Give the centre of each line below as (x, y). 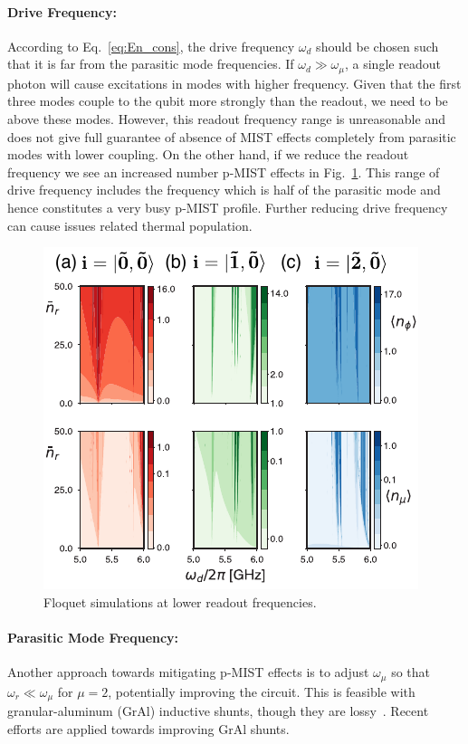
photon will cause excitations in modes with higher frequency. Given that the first (234, 83)
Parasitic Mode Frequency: (93, 637)
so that (411, 672)
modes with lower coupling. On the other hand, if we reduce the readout (208, 154)
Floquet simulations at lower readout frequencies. (180, 601)
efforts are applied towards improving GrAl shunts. (148, 728)
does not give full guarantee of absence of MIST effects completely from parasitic (232, 136)
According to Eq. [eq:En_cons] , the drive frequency (151, 46)
